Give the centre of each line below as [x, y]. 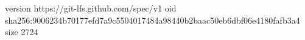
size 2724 [22, 32]
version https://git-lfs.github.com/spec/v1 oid [91, 8]
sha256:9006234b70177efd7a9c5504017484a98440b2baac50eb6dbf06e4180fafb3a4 [152, 20]
